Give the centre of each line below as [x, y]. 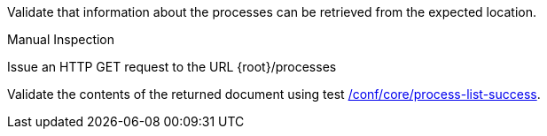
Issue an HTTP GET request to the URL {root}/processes [172, 67]
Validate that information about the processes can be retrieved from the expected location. [272, 12]
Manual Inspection [61, 39]
